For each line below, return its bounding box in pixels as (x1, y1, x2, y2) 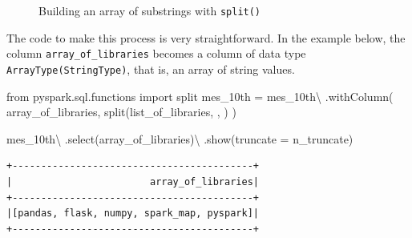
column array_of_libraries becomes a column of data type (6, 45, 306, 62)
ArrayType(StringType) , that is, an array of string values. (6, 60, 295, 77)
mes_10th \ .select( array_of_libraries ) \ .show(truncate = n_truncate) (6, 130, 353, 147)
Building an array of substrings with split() (38, 2, 261, 18)
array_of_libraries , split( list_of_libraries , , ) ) (6, 103, 236, 120)
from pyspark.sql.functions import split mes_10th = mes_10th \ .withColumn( (6, 87, 394, 104)
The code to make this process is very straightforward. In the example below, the (6, 29, 406, 46)
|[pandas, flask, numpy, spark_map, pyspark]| (6, 208, 259, 220)
